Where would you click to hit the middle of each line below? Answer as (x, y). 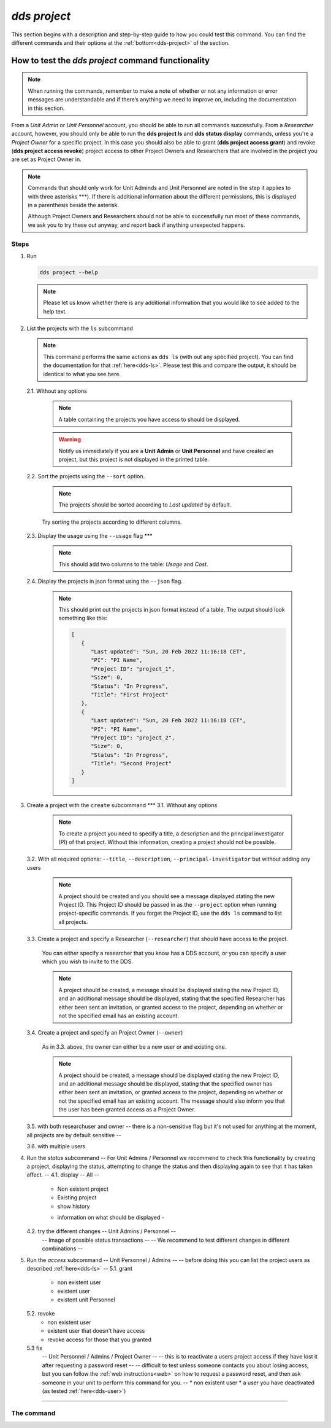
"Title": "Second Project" (131, 763)
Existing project (77, 1197)
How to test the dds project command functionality (111, 61)
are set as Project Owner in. (47, 159)
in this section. (46, 108)
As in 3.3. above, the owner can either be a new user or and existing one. (134, 1047)
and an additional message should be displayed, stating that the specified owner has (165, 1083)
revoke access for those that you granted (99, 1339)
